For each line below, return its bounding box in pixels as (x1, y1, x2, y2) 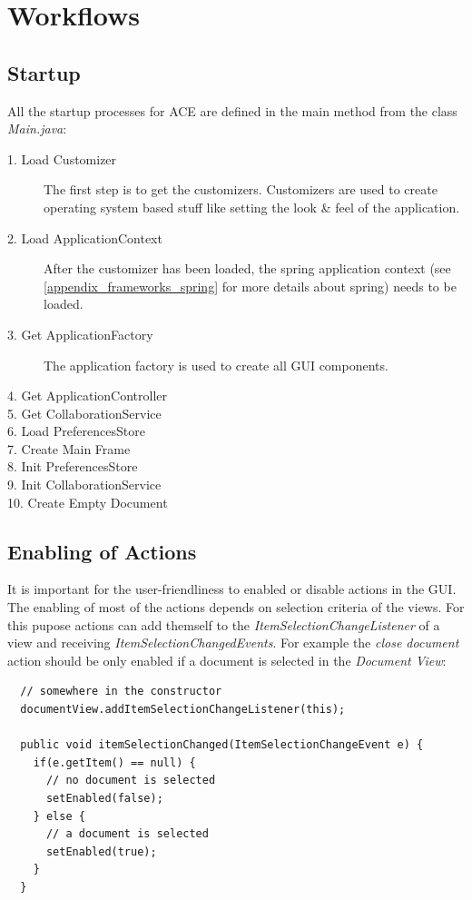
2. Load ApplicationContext (7, 228, 162, 247)
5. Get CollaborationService (7, 403, 162, 422)
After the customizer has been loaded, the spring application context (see (44, 259, 451, 278)
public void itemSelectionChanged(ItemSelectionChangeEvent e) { (20, 738, 424, 752)
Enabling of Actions (7, 537, 197, 565)
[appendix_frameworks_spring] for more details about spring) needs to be (44, 276, 457, 295)
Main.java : (7, 119, 67, 138)
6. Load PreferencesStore (7, 421, 145, 440)
